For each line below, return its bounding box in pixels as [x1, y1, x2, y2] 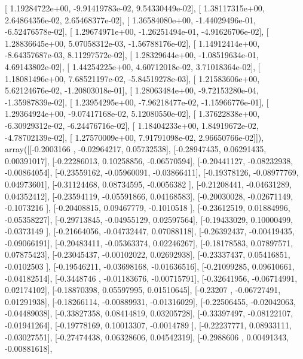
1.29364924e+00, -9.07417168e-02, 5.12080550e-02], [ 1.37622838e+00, [5, 107, 260, 120]
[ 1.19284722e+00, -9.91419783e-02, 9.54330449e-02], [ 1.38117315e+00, [5, 2, 265, 14]
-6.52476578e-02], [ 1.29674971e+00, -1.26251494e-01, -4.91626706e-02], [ [5, 25, 269, 38]
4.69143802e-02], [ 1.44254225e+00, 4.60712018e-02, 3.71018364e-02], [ [5, 60, 261, 73]
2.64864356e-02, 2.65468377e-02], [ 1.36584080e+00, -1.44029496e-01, [5, 13, 256, 26]
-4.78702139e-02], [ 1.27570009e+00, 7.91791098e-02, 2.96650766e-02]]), [5, 131, 264, 143]
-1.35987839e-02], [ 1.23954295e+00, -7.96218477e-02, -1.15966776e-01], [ [5, 95, 269, 108]
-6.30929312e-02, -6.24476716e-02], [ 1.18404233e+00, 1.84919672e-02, [5, 119, 259, 131]
